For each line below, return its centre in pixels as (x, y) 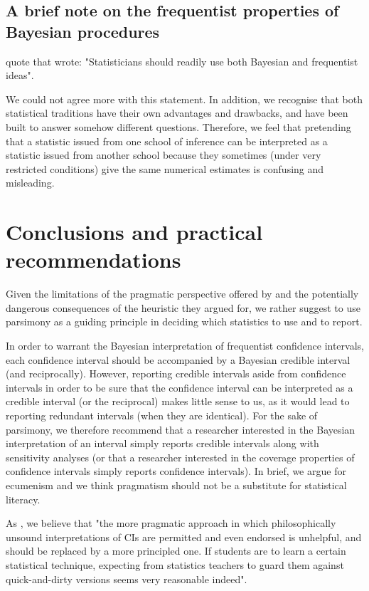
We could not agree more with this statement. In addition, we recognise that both (184, 99)
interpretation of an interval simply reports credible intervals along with (162, 443)
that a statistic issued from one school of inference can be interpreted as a (167, 141)
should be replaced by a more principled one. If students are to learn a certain (176, 551)
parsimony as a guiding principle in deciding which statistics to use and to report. (184, 321)
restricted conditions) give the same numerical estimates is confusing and (165, 168)
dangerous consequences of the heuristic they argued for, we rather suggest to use (183, 307)
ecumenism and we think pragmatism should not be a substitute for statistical (176, 485)
